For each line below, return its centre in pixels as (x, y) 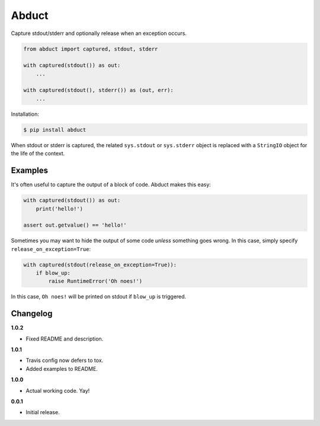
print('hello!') (59, 209)
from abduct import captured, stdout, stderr (91, 49)
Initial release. (43, 412)
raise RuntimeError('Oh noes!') (95, 281)
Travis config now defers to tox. (65, 360)
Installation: (25, 114)
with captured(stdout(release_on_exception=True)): (100, 265)
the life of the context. (38, 154)
